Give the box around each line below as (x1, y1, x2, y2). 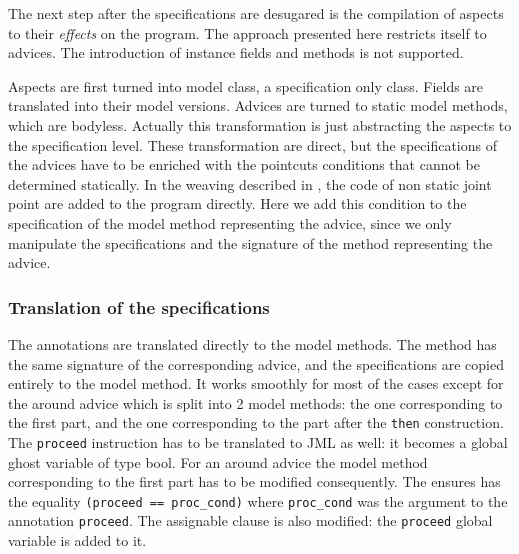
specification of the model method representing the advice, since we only (8, 212, 452, 233)
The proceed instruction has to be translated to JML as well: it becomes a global (8, 431, 508, 452)
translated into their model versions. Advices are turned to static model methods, (8, 95, 508, 116)
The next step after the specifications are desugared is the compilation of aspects (8, 3, 504, 23)
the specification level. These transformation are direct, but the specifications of (8, 134, 497, 155)
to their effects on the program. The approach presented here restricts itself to (8, 22, 487, 43)
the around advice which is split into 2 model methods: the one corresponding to (8, 392, 503, 413)
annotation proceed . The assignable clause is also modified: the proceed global (8, 510, 493, 531)
